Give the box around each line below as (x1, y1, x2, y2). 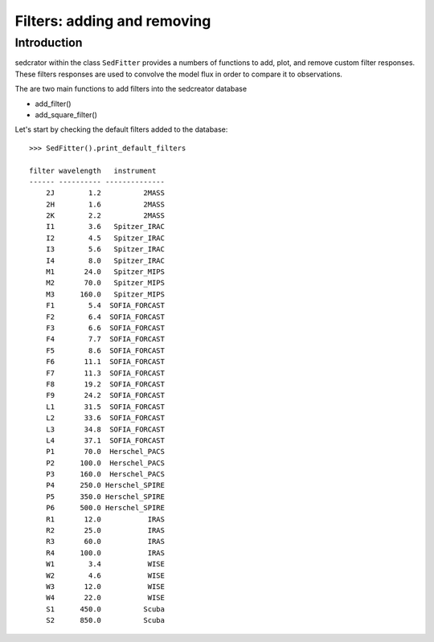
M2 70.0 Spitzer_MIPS (45, 278, 165, 288)
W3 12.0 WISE (45, 582, 165, 591)
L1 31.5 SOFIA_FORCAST (45, 402, 165, 411)
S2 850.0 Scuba (45, 615, 165, 625)
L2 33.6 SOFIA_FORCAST (45, 414, 165, 423)
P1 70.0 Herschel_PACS (45, 447, 165, 456)
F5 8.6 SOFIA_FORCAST (45, 346, 165, 355)
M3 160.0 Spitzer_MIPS (45, 289, 165, 299)
